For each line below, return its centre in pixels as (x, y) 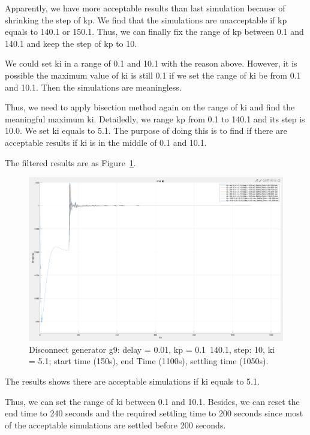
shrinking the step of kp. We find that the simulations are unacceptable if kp (146, 19)
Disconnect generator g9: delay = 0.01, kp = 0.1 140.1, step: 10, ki (152, 349)
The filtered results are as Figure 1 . (70, 162)
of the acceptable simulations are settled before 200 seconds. (115, 424)
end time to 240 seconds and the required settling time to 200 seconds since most (154, 413)
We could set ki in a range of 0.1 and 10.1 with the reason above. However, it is (151, 63)
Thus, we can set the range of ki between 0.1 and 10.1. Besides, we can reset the (152, 401)
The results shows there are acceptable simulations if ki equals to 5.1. (132, 381)
